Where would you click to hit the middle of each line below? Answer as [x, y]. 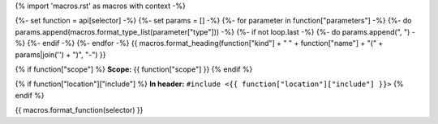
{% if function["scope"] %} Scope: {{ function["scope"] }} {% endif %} [134, 69]
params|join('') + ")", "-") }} [60, 54]
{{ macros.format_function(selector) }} [79, 110]
